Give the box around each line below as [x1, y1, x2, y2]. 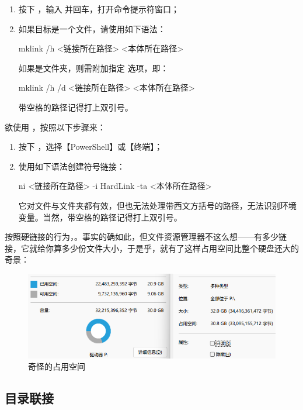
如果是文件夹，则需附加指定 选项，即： [18, 61, 169, 74]
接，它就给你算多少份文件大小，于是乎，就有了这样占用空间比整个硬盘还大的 [5, 242, 299, 254]
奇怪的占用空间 [28, 360, 85, 373]
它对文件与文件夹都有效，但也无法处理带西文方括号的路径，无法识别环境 [18, 199, 297, 211]
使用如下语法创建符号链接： [18, 160, 125, 172]
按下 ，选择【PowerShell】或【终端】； [18, 140, 163, 153]
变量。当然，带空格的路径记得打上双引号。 [18, 211, 182, 223]
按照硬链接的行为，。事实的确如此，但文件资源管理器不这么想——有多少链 [5, 230, 287, 243]
